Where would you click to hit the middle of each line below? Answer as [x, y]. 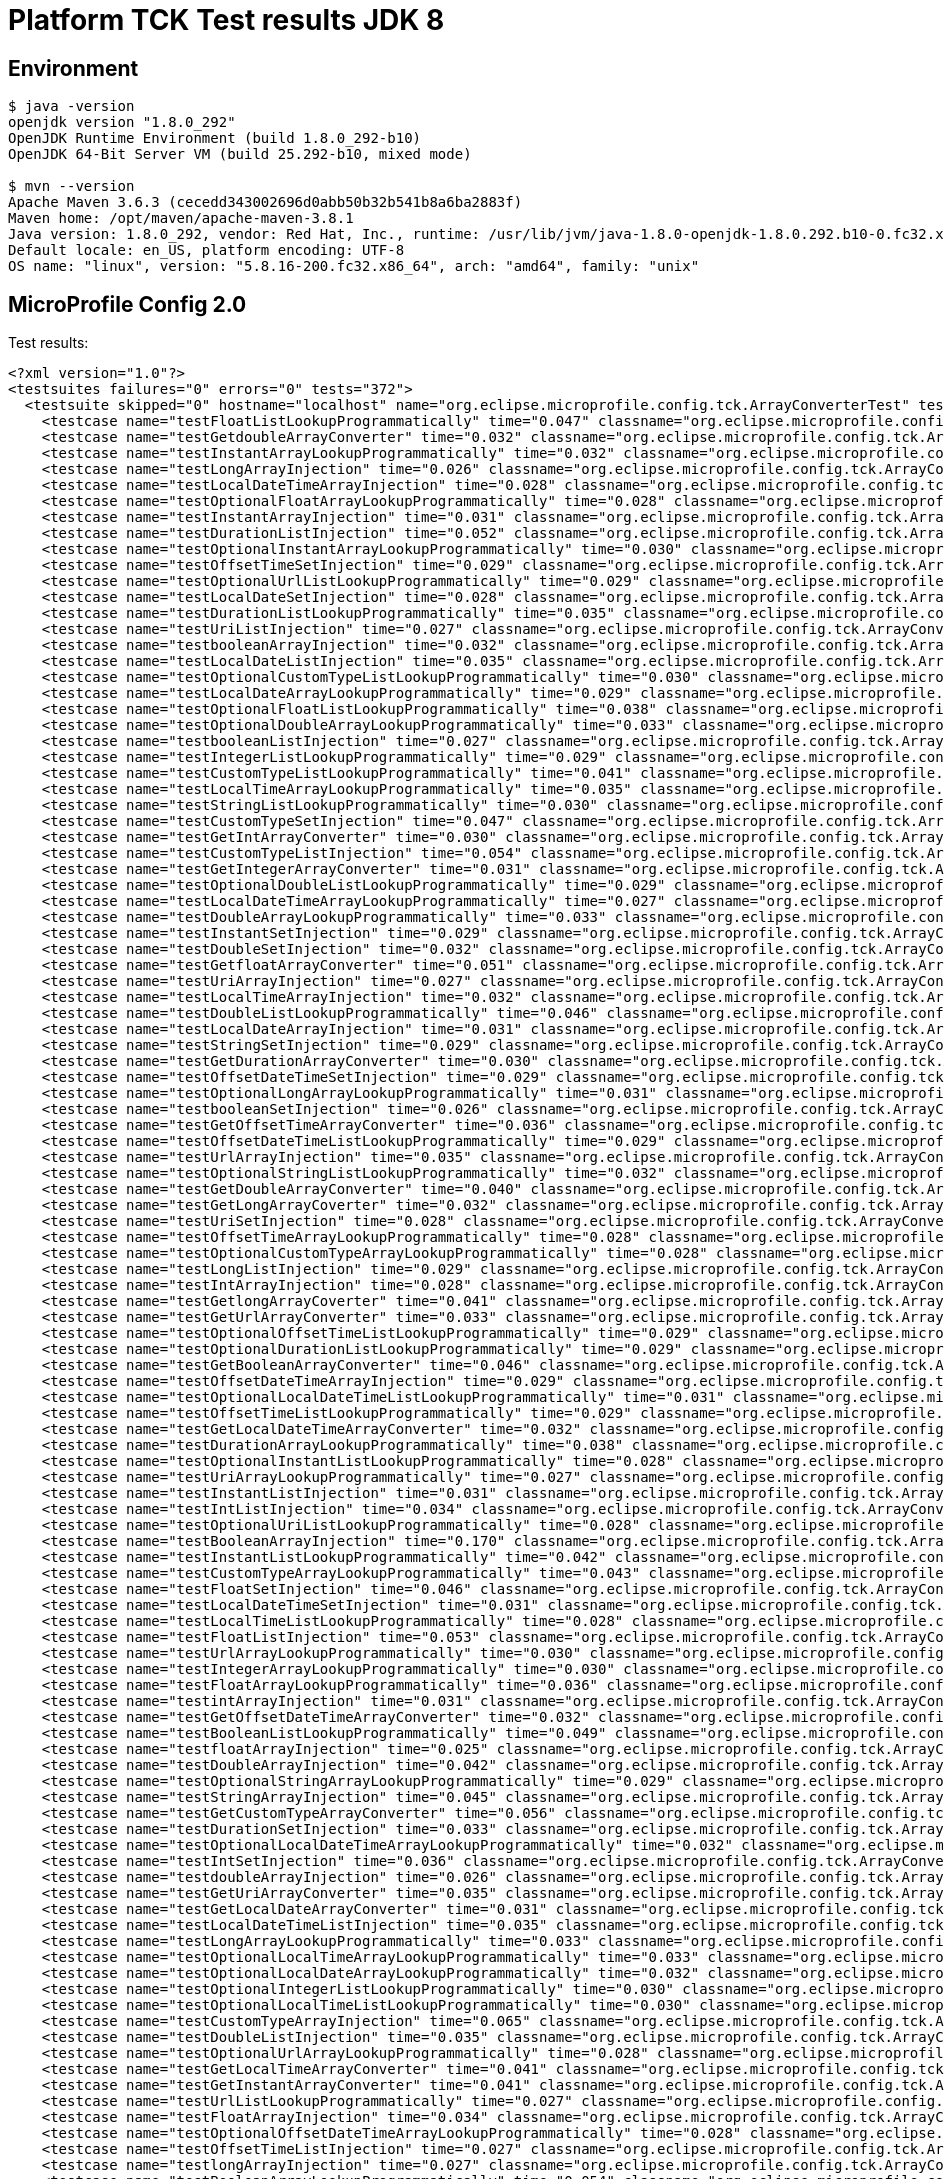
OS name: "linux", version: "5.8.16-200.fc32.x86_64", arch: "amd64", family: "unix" [354, 266]
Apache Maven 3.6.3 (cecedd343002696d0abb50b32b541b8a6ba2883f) [265, 202]
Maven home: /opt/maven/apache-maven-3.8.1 [181, 218]
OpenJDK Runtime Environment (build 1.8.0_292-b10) [215, 138]
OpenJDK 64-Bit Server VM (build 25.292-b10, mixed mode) [240, 154]
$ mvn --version [71, 186]
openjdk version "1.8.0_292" [122, 122]
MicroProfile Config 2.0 [127, 304]
